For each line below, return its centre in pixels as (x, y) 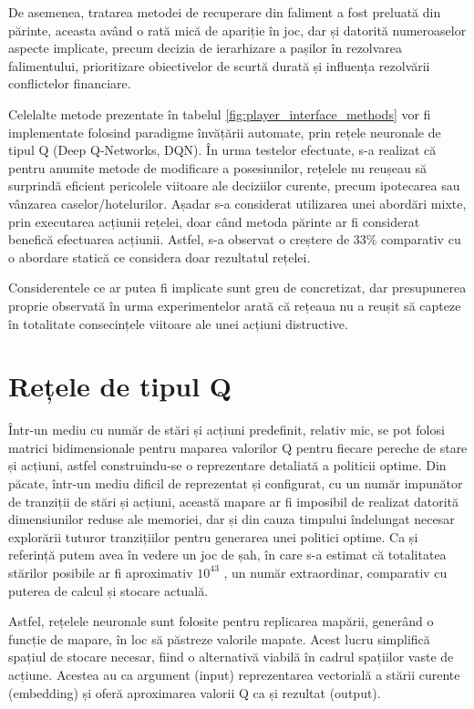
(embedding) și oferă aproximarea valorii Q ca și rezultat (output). (195, 692)
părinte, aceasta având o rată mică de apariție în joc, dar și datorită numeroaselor (237, 30)
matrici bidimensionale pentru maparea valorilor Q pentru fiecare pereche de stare (238, 447)
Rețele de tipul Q (120, 386)
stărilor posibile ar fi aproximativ (101, 572)
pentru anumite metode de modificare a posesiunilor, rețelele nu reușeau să (217, 167)
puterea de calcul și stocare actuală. (108, 590)
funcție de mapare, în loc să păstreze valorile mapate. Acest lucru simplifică (219, 638)
